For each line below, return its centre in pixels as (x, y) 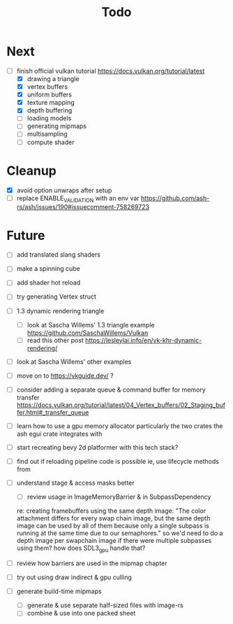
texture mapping (51, 103)
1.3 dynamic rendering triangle (60, 311)
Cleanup (32, 170)
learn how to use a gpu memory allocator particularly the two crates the (120, 426)
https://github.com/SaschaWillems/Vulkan (88, 332)
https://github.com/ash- (175, 198)
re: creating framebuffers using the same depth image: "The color (111, 511)
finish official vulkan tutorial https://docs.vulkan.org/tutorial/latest (111, 71)
